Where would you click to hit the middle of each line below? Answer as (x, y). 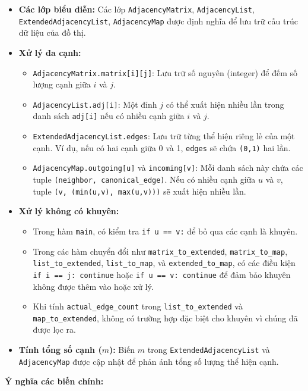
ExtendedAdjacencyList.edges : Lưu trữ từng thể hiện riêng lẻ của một (164, 136)
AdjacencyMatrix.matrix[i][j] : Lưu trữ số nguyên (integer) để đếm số (165, 72)
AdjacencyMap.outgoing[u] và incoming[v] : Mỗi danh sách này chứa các (168, 168)
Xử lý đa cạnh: (50, 52)
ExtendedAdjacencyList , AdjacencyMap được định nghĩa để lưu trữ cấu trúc (158, 21)
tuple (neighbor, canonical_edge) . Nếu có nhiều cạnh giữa (144, 179)
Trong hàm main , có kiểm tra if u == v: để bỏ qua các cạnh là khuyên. (165, 231)
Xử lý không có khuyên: (69, 211)
